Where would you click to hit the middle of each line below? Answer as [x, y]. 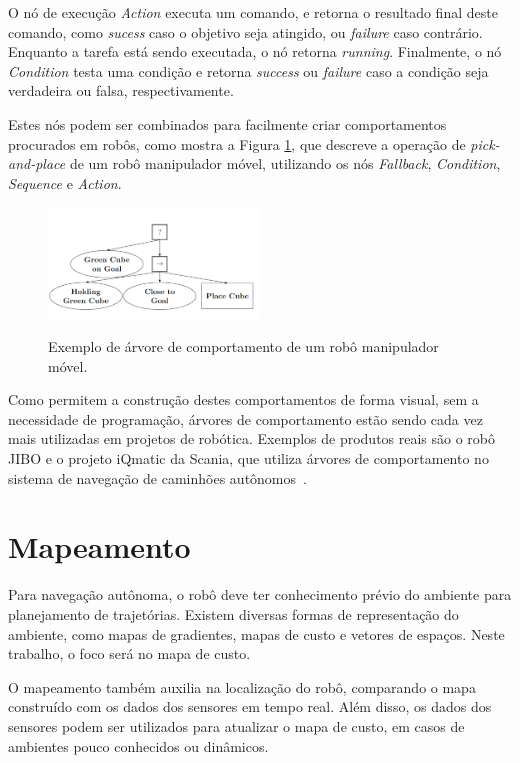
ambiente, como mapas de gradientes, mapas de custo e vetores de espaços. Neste [256, 633]
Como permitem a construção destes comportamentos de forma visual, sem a [243, 399]
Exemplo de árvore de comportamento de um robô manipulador [243, 346]
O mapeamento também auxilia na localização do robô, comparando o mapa [242, 686]
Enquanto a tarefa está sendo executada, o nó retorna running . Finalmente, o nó [255, 51]
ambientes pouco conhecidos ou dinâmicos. [138, 745]
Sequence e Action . [65, 182]
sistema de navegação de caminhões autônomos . [157, 477]
